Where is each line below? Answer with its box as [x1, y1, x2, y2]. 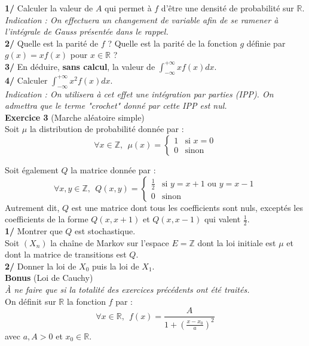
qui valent [204, 213, 241, 225]
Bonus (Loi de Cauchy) [5, 271, 93, 284]
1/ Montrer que [5, 224, 63, 237]
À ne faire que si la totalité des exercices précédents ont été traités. [5, 283, 250, 295]
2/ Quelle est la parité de [5, 36, 99, 49]
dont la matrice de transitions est [5, 248, 127, 261]
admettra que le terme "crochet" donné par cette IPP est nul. [5, 99, 227, 112]
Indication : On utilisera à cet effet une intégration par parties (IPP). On [5, 87, 274, 100]
